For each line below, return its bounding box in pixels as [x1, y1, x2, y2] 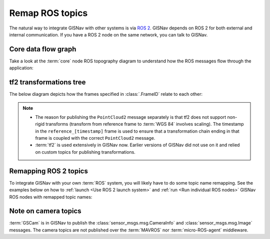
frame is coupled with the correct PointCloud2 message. [35, 135, 155, 141]
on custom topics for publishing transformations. [35, 149, 136, 155]
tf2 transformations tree [9, 78, 86, 87]
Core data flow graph [9, 45, 76, 53]
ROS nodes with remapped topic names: [9, 194, 92, 200]
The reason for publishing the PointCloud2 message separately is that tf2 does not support [35, 114, 226, 120]
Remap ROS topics [9, 7, 88, 18]
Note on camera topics [9, 207, 82, 216]
